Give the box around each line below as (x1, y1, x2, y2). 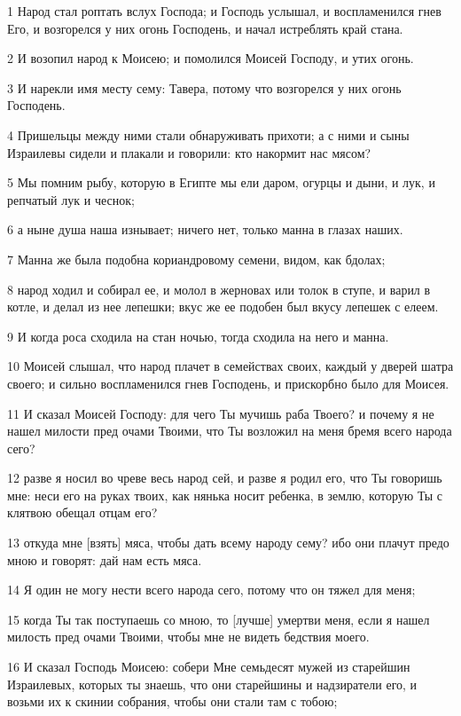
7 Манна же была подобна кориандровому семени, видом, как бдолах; (7, 249, 386, 268)
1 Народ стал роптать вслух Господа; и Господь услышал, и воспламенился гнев (7, 2, 441, 20)
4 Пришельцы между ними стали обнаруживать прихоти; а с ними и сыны (7, 125, 410, 144)
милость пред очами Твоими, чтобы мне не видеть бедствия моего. (7, 627, 370, 646)
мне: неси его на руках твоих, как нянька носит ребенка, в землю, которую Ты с (7, 485, 443, 504)
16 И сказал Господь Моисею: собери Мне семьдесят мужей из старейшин (7, 657, 410, 676)
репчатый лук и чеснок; (7, 190, 135, 209)
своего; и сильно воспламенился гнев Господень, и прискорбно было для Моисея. (7, 374, 449, 392)
